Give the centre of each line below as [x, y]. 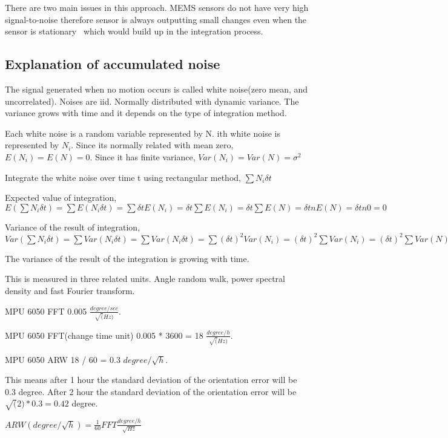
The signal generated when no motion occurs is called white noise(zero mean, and [156, 89]
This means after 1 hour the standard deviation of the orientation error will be [151, 380]
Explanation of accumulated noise [113, 64]
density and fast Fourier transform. [70, 291]
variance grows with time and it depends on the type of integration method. [146, 113]
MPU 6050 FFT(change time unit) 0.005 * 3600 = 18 [104, 335]
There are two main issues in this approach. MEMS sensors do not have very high [157, 7]
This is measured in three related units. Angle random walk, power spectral [145, 279]
